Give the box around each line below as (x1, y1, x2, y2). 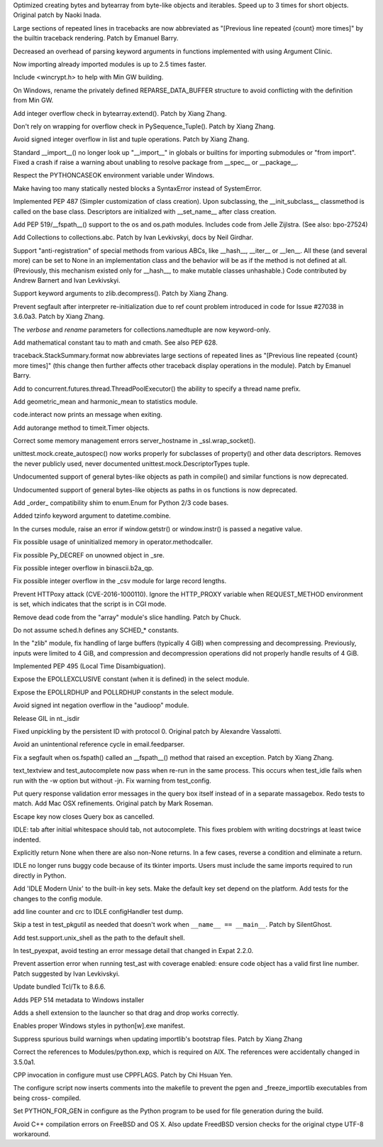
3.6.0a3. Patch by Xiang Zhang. (13, 312, 105, 321)
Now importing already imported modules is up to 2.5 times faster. (13, 60, 207, 68)
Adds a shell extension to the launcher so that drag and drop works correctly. (13, 1009, 239, 1017)
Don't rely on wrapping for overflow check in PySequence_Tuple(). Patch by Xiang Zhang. (13, 121, 276, 131)
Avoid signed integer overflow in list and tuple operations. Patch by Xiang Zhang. (13, 135, 250, 143)
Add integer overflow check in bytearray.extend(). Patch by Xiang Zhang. (13, 109, 227, 117)
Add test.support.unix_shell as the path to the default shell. (13, 933, 186, 942)
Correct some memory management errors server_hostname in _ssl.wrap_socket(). (13, 437, 256, 445)
